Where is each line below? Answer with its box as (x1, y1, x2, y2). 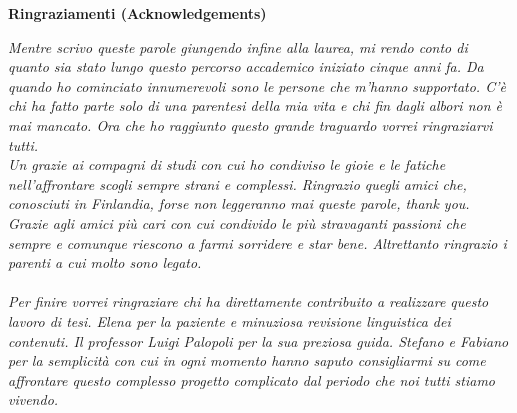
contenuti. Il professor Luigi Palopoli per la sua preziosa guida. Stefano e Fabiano (8, 330, 509, 351)
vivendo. (8, 389, 59, 410)
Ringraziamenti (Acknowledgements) (8, 3, 267, 23)
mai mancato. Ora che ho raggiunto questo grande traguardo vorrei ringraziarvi (8, 114, 493, 135)
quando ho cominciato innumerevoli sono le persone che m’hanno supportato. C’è (8, 75, 506, 96)
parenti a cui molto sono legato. (8, 252, 202, 273)
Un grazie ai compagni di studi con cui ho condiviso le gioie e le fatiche (8, 154, 446, 175)
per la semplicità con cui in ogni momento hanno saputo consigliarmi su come (8, 350, 486, 371)
